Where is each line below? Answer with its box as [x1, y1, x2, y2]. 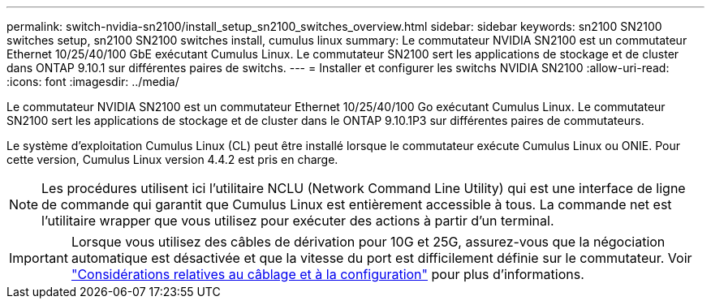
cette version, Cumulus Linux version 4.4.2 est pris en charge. [6, 152, 338, 166]
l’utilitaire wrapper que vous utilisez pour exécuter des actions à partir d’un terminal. [41, 213, 554, 229]
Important [9, 250, 68, 266]
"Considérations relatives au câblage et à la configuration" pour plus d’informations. [71, 266, 584, 282]
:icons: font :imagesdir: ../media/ [6, 75, 179, 88]
